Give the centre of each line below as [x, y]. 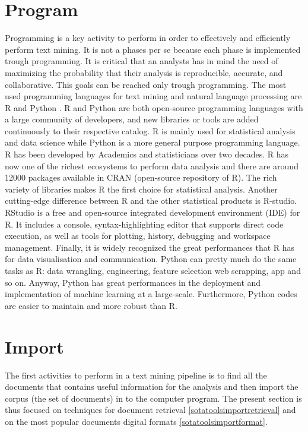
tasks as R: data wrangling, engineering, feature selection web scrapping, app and [153, 270]
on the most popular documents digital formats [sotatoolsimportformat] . [136, 421]
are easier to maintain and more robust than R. [91, 305]
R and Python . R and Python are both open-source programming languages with [154, 107]
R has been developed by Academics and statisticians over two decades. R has [147, 154]
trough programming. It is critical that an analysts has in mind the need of [142, 61]
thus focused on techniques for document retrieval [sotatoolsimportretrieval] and [150, 410]
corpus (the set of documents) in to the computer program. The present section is [153, 398]
